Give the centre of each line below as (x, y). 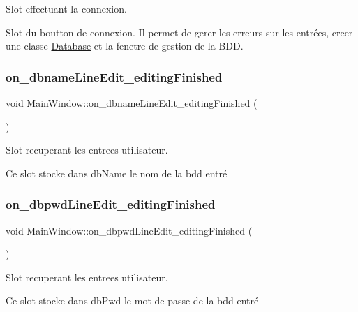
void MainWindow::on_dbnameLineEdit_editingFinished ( (132, 103)
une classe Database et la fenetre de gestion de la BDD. (125, 46)
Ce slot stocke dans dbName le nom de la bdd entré (117, 173)
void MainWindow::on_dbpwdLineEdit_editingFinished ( (129, 230)
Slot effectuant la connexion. (66, 8)
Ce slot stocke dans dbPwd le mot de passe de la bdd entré (132, 300)
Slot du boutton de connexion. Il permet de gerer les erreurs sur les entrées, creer (179, 32)
